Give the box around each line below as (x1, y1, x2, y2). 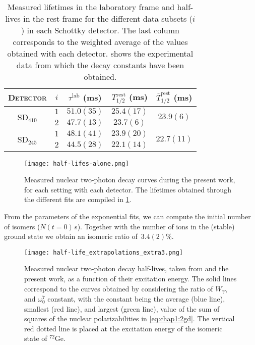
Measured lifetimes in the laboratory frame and (7, 1, 175, 13)
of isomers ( (4, 221, 40, 231)
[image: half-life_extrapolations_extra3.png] (24, 249, 183, 256)
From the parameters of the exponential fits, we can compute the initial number (4, 211, 251, 221)
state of (24, 333, 47, 343)
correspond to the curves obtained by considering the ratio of (24, 283, 213, 293)
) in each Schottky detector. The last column (21, 24, 179, 36)
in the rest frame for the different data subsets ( (23, 13, 193, 24)
